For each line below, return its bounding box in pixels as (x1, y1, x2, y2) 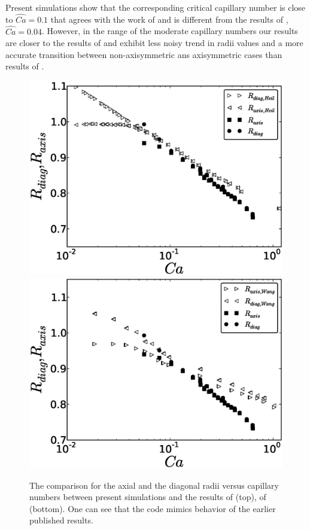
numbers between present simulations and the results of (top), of (29, 491, 266, 503)
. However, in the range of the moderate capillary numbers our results (41, 25, 298, 37)
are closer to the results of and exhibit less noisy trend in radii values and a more (5, 36, 303, 49)
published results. (29, 514, 93, 526)
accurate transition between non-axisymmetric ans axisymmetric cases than (5, 48, 282, 60)
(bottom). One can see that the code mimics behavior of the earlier (29, 502, 276, 514)
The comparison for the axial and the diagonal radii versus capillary (29, 479, 279, 491)
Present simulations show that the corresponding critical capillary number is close (5, 1, 306, 13)
